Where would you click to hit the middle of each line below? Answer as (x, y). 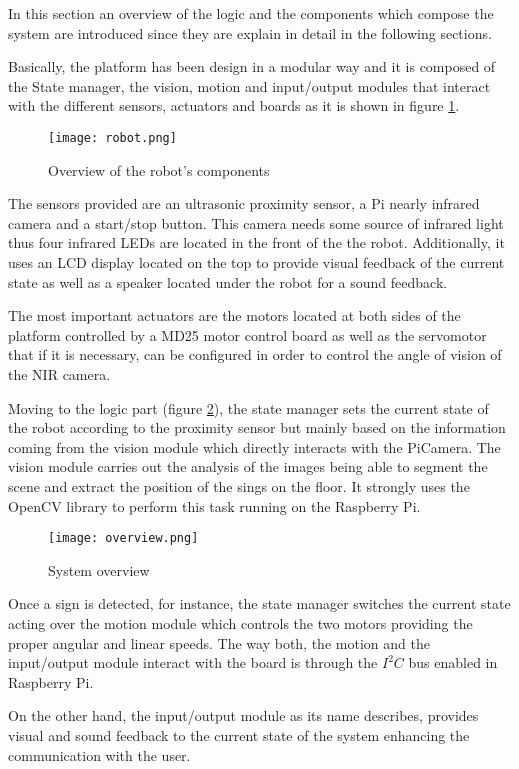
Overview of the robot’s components (159, 169)
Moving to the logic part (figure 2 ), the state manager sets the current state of (248, 407)
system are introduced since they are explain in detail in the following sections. (250, 32)
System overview (99, 569)
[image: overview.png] (123, 538)
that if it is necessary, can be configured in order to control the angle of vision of (255, 354)
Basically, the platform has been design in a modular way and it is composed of (252, 66)
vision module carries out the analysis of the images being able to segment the (248, 466)
